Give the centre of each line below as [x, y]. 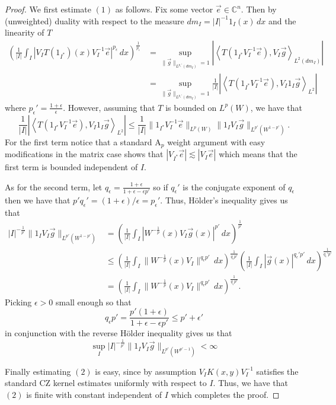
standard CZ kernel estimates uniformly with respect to [106, 383]
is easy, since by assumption [146, 371]
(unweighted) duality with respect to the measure [95, 20]
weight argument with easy [216, 141]
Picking [18, 302]
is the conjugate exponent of [234, 186]
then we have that [38, 200]
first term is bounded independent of [71, 167]
